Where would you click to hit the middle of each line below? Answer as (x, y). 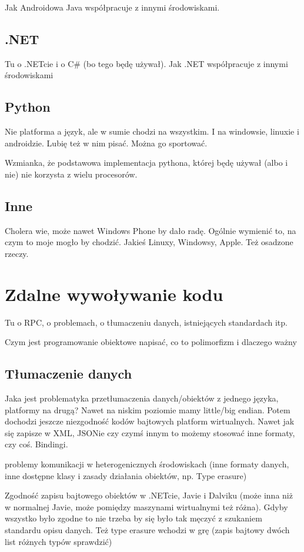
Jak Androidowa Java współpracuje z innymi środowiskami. (112, 7)
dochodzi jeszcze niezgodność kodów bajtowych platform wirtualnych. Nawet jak (150, 421)
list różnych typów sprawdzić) (59, 541)
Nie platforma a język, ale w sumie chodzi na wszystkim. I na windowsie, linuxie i (152, 131)
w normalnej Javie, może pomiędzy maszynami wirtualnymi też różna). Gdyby (146, 506)
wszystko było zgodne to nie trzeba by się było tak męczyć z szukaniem (133, 518)
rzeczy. (17, 253)
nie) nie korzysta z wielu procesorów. (71, 174)
